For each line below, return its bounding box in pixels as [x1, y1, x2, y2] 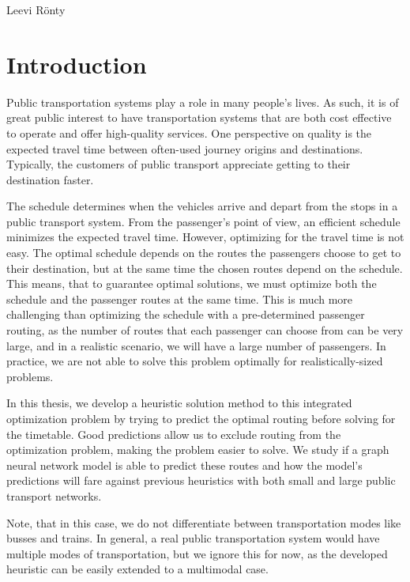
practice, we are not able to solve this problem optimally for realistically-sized [6, 353, 383, 369]
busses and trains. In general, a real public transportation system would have [6, 530, 380, 546]
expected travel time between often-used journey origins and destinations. [6, 140, 363, 157]
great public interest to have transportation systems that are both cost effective [6, 109, 392, 126]
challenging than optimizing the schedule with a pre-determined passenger [6, 306, 365, 323]
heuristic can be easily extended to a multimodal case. [6, 561, 269, 577]
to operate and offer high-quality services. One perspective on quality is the [6, 124, 372, 141]
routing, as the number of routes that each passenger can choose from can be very [6, 322, 404, 338]
